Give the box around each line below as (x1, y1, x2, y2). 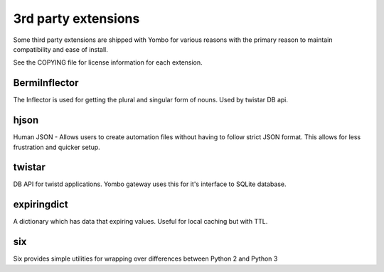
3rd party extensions (13, 11, 140, 26)
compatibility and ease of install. (13, 45, 108, 53)
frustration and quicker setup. (13, 143, 101, 151)
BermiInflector (13, 77, 79, 89)
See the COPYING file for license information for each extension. (13, 58, 203, 67)
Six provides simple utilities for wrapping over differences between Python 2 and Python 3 (13, 254, 278, 263)
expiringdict (13, 199, 68, 211)
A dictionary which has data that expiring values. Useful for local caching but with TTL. (13, 217, 268, 226)
